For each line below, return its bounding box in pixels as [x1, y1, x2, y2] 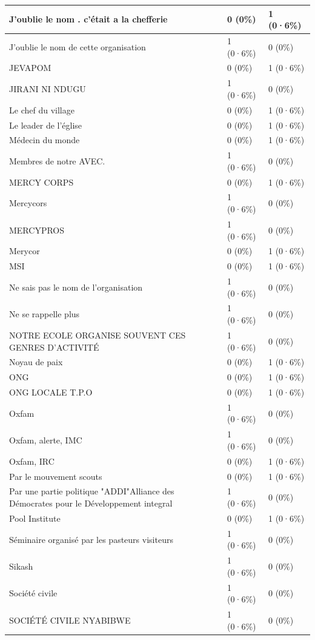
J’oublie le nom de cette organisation [9, 40, 146, 53]
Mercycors [9, 197, 47, 209]
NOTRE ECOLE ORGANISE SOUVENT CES [9, 328, 186, 341]
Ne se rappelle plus [9, 308, 80, 320]
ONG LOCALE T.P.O [9, 386, 93, 399]
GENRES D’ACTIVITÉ [9, 340, 99, 353]
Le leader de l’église [9, 118, 82, 131]
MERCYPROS [9, 223, 65, 236]
